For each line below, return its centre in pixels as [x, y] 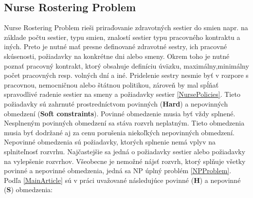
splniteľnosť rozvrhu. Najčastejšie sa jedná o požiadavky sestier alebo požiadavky [125, 151]
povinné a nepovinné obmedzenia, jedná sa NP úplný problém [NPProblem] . [118, 171]
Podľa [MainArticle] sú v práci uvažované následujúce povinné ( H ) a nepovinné [122, 180]
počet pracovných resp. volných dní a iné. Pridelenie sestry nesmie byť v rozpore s [126, 75]
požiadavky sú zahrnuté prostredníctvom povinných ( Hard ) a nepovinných [116, 103]
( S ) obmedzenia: [28, 189]
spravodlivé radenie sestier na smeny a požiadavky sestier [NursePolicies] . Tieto [122, 94]
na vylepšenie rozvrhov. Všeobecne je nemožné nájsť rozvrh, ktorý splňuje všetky [125, 161]
